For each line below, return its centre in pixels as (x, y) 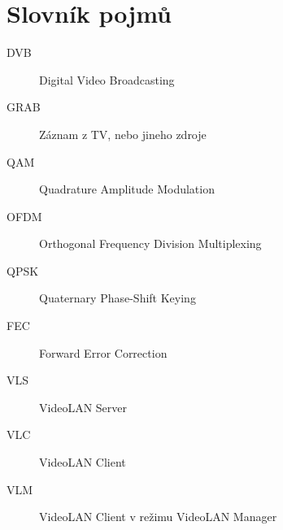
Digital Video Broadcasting (107, 79)
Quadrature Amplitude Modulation (127, 189)
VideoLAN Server (83, 407)
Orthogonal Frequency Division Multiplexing (150, 243)
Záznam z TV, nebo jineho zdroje (123, 134)
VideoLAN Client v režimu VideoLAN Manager (158, 517)
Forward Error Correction (103, 352)
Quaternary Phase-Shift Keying (118, 298)
